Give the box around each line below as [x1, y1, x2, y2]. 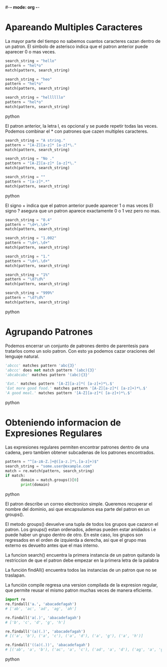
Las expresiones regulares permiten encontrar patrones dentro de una [5, 444, 149, 450]
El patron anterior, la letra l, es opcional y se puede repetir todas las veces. [5, 123, 158, 129]
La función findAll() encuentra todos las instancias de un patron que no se [5, 567, 157, 573]
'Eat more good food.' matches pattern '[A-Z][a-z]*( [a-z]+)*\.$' [5, 386, 148, 391]
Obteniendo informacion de [5, 417, 121, 429]
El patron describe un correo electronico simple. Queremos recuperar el [5, 501, 153, 507]
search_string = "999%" [5, 290, 55, 296]
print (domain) [20, 482, 50, 487]
